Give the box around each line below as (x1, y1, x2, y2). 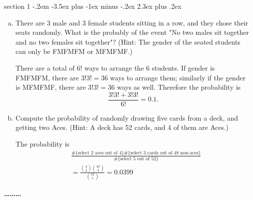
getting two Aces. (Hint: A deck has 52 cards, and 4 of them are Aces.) (15, 122, 229, 132)
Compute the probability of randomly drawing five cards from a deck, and (15, 112, 238, 123)
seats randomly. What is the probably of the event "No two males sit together (15, 27, 249, 37)
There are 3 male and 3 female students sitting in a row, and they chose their (15, 17, 249, 27)
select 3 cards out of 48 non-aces (130, 150, 199, 155)
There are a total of (15, 62, 75, 73)
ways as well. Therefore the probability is (117, 82, 241, 92)
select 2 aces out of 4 (77, 150, 122, 155)
